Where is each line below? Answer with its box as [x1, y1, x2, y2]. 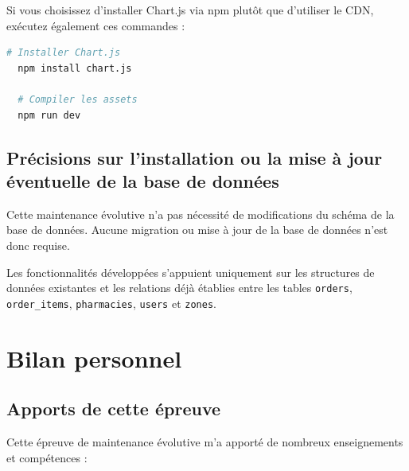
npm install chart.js [18, 62, 132, 74]
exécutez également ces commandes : [6, 17, 185, 33]
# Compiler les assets [18, 93, 138, 105]
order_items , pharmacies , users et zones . [6, 294, 216, 311]
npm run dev [18, 109, 81, 121]
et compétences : [6, 449, 88, 465]
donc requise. [6, 236, 70, 253]
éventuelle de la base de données [6, 168, 279, 193]
